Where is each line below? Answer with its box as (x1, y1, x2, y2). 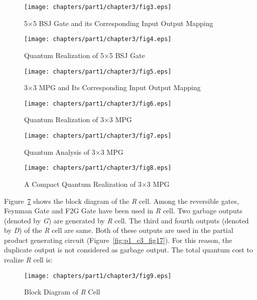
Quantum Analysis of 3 (24, 146, 95, 157)
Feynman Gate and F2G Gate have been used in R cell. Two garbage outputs (4, 205, 242, 216)
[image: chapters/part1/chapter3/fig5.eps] (24, 68, 172, 75)
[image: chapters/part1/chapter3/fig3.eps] (24, 4, 172, 11)
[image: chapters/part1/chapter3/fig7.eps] (24, 132, 172, 139)
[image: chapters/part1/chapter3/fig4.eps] (24, 36, 172, 43)
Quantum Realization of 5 (24, 50, 104, 60)
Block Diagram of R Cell (24, 286, 100, 297)
